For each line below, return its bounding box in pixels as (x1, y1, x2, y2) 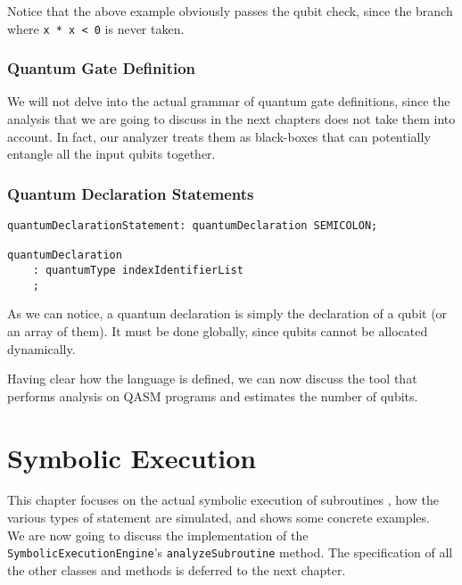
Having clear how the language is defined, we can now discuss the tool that (7, 369, 417, 388)
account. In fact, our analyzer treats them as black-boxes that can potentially (7, 127, 431, 145)
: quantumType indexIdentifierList (32, 264, 243, 277)
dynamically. (7, 339, 76, 358)
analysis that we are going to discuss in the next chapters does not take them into (7, 110, 456, 128)
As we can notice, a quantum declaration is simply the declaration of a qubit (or (7, 304, 448, 323)
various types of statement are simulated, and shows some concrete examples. (7, 508, 430, 527)
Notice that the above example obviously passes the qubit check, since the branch (7, 2, 453, 20)
